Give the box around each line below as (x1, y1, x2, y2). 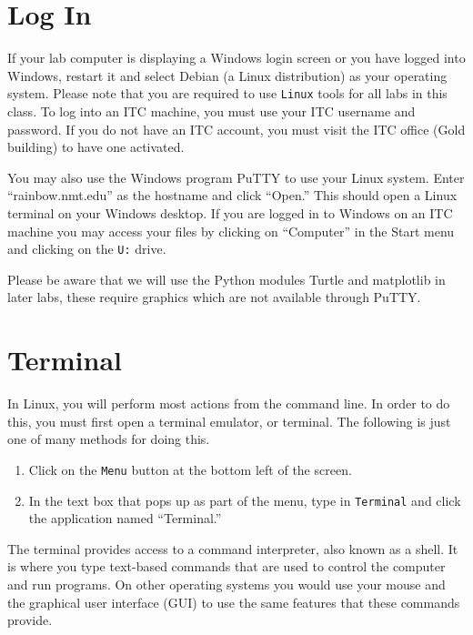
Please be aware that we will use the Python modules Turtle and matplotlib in (7, 269, 446, 288)
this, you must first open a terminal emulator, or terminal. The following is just (7, 411, 451, 430)
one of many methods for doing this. (7, 429, 210, 449)
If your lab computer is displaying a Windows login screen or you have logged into (7, 48, 466, 67)
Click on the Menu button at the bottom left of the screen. (28, 459, 352, 479)
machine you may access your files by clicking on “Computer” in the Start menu (7, 221, 455, 240)
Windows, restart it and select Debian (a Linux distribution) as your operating (7, 66, 448, 85)
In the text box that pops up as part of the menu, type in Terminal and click (28, 490, 461, 509)
